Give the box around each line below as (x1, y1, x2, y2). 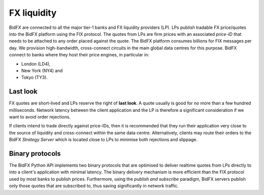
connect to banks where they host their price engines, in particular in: (9, 52, 149, 58)
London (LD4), (21, 61, 51, 67)
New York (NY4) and (21, 68, 63, 73)
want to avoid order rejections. (9, 114, 71, 120)
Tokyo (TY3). (21, 74, 48, 80)
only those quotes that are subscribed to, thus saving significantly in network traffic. (9, 183, 179, 189)
